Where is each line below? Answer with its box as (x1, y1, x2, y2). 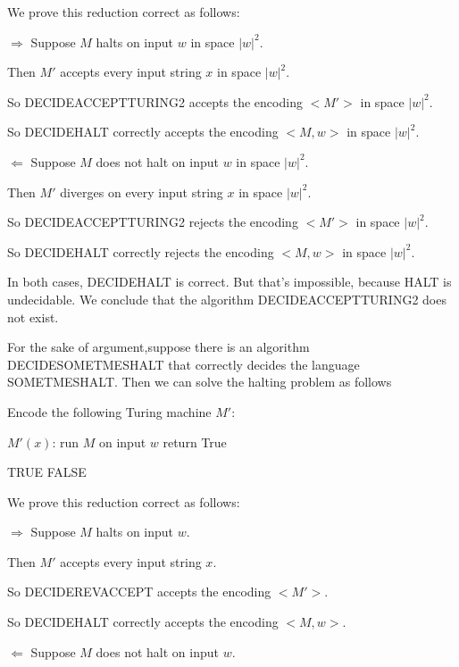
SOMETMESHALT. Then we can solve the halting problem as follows (7, 372, 392, 391)
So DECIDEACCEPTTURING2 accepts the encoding (7, 92, 303, 111)
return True (163, 432, 227, 451)
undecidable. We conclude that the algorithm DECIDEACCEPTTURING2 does (7, 289, 446, 308)
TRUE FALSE (7, 463, 87, 481)
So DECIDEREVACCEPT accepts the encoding (7, 582, 271, 601)
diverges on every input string (60, 182, 223, 201)
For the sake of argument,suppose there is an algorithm (7, 338, 310, 356)
